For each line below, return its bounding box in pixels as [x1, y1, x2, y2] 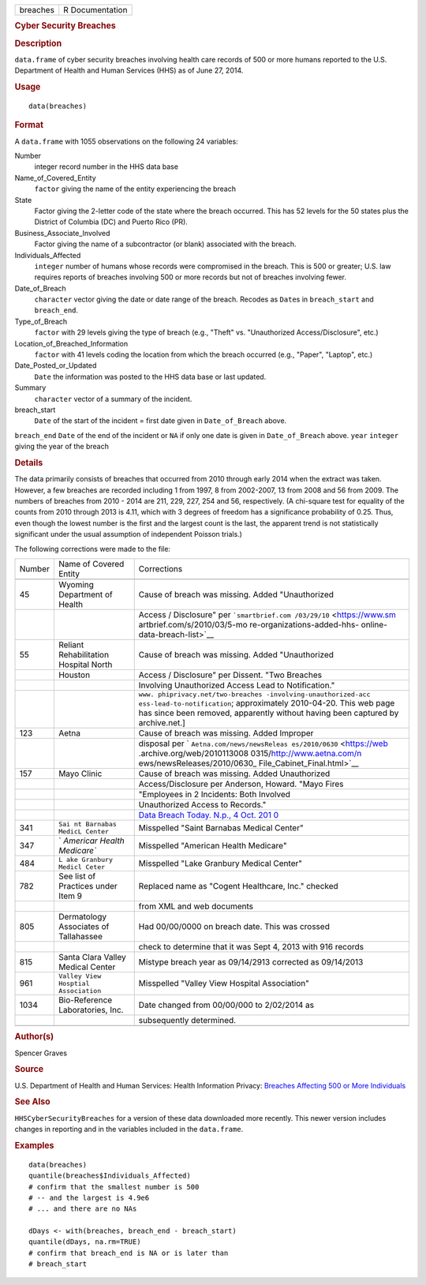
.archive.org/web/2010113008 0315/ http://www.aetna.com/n [138, 747, 362, 759]
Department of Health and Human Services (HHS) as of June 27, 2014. [14, 66, 244, 75]
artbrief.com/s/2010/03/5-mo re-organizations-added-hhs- [138, 619, 359, 630]
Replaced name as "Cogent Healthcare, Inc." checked [138, 880, 338, 891]
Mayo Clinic [58, 768, 103, 779]
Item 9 [58, 890, 83, 901]
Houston [58, 669, 91, 680]
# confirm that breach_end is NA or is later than [28, 1248, 229, 1257]
